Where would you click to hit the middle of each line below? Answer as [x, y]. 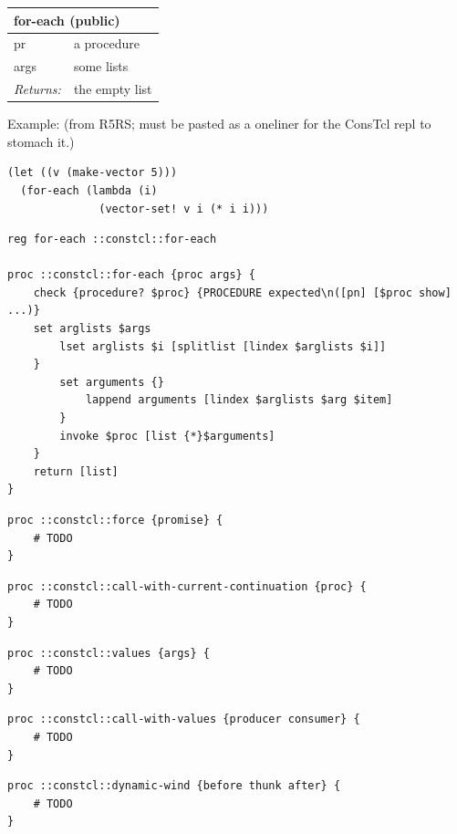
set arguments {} [112, 382]
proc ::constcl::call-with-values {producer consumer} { [184, 719]
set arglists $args [92, 329]
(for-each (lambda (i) [89, 190]
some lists [101, 66]
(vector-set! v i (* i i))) [184, 208]
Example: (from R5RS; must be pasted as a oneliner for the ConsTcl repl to [219, 124]
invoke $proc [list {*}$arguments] [167, 436]
